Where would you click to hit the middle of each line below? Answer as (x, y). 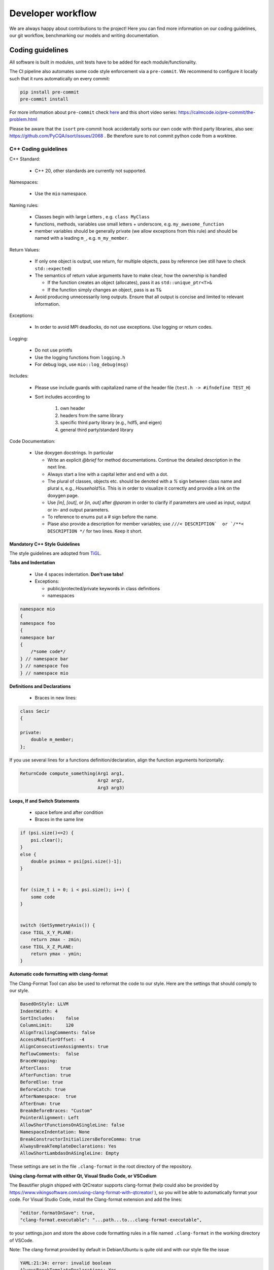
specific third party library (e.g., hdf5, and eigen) (111, 423)
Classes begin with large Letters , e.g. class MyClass (92, 217)
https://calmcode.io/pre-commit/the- (217, 112)
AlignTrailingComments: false (58, 1032)
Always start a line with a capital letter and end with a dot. (108, 474)
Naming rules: (24, 205)
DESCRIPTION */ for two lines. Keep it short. (95, 531)
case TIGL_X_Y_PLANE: (47, 932)
